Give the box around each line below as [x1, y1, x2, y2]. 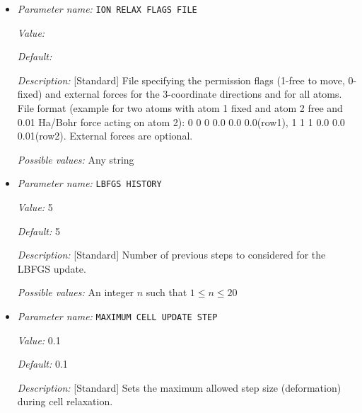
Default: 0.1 [17, 356, 68, 371]
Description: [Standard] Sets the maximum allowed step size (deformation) [17, 380, 341, 395]
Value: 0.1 [17, 332, 61, 347]
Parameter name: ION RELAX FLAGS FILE [17, 1, 197, 16]
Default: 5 [17, 223, 60, 238]
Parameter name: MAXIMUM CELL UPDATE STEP [17, 309, 218, 324]
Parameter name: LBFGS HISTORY [17, 176, 162, 191]
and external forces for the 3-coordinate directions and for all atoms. [45, 86, 342, 101]
